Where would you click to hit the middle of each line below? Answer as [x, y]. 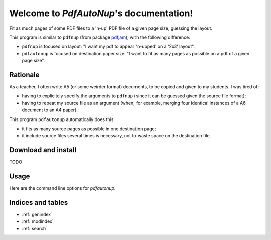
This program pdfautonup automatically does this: [62, 119]
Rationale [24, 75]
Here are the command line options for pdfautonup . [62, 188]
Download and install [43, 150]
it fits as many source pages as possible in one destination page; [89, 129]
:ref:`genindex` [37, 215]
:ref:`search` [35, 228]
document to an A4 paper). [50, 110]
